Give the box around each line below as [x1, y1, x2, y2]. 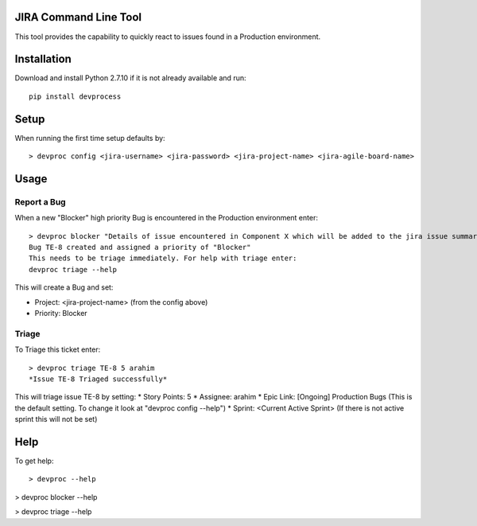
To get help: [14, 456, 54, 466]
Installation [14, 53, 72, 66]
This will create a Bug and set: [14, 282, 114, 292]
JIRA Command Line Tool [14, 10, 142, 24]
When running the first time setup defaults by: [14, 133, 166, 142]
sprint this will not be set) [14, 415, 98, 424]
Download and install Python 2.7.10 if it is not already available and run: [14, 73, 246, 83]
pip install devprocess [29, 92, 122, 101]
